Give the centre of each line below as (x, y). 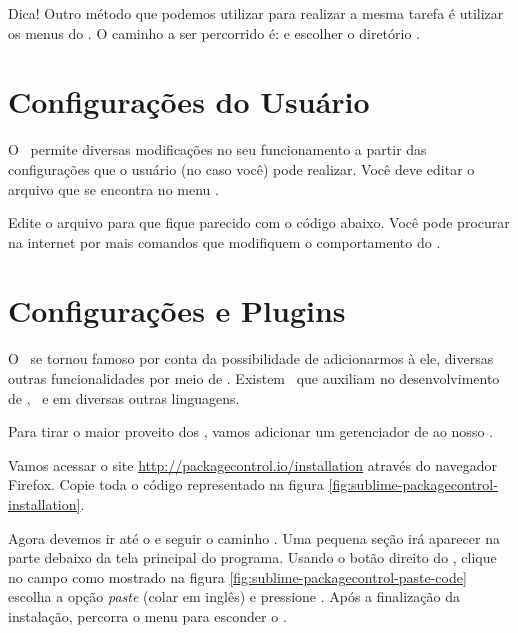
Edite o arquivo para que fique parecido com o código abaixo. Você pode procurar (259, 222)
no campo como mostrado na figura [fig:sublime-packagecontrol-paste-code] (237, 576)
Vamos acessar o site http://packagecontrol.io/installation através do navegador (253, 464)
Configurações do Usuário (189, 101)
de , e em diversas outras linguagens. (124, 397)
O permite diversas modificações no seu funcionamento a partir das (217, 149)
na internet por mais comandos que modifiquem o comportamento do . (224, 241)
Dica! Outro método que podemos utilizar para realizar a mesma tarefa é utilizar (256, 13)
